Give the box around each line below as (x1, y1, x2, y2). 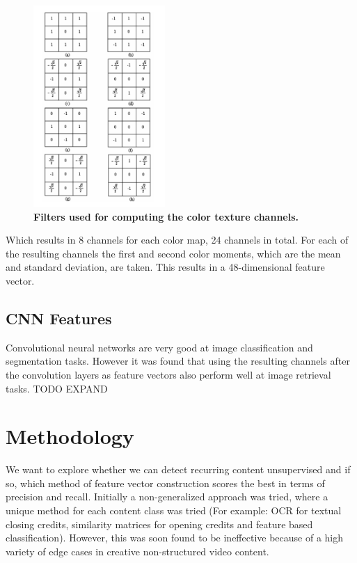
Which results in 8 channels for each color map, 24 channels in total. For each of (6, 232, 349, 247)
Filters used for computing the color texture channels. (33, 209, 299, 223)
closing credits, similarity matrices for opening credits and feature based (6, 516, 313, 531)
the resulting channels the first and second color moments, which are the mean (6, 246, 341, 260)
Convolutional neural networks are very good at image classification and (6, 340, 313, 354)
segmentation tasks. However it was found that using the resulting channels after (6, 354, 350, 368)
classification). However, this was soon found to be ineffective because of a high (6, 530, 344, 545)
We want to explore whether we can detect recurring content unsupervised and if (6, 462, 351, 477)
